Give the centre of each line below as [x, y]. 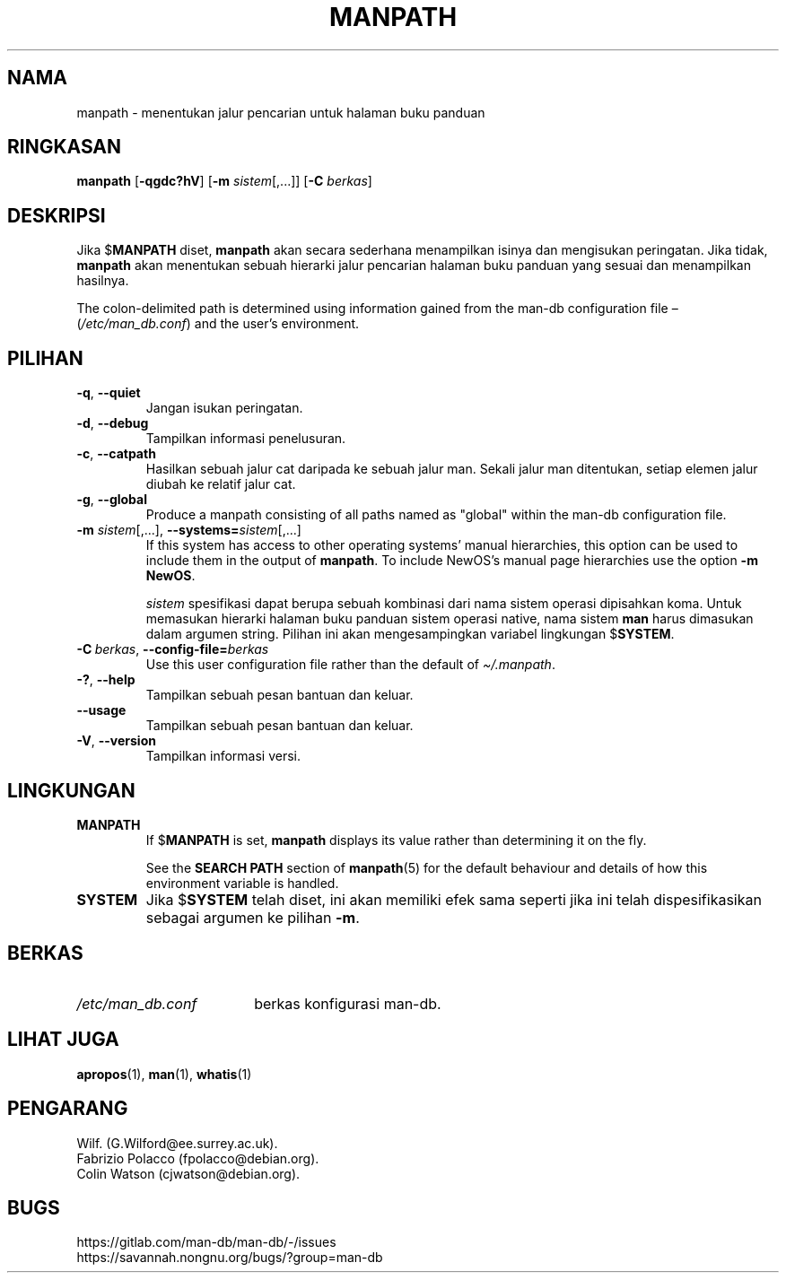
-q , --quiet [109, 393]
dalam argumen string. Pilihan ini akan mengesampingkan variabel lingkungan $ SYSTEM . [410, 634]
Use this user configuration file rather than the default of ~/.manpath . [350, 665]
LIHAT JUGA [63, 1040]
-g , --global [112, 500]
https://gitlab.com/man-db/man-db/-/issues [206, 1242]
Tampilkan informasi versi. [223, 756]
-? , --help [106, 680]
